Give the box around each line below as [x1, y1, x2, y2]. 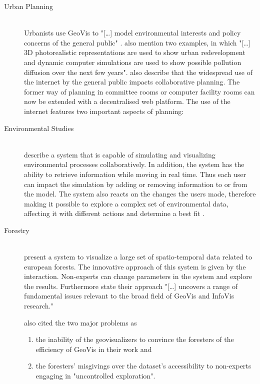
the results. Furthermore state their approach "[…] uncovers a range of [24, 280, 238, 291]
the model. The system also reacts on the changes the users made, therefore [24, 188, 256, 199]
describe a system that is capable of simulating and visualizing [24, 149, 215, 159]
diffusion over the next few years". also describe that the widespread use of [24, 66, 252, 77]
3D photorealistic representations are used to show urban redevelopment [24, 47, 245, 57]
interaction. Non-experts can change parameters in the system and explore [24, 271, 252, 281]
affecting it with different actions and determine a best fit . [24, 208, 205, 218]
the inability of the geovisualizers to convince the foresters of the [35, 334, 234, 344]
